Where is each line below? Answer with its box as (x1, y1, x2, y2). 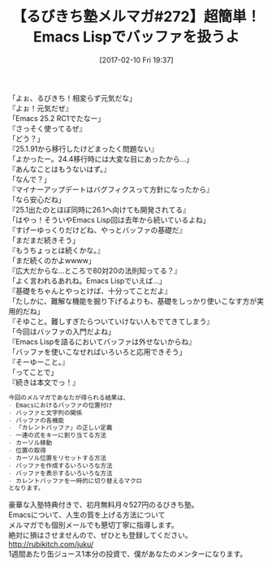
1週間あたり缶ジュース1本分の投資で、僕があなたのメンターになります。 (8, 549, 248, 559)
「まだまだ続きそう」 (8, 235, 80, 244)
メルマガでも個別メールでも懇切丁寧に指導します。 (8, 521, 179, 530)
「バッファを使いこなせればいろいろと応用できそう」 (8, 347, 187, 356)
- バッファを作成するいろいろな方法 (8, 461, 113, 469)
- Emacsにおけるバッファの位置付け (8, 401, 113, 409)
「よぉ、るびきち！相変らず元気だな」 (8, 93, 136, 102)
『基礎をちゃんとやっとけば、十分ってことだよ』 (8, 286, 172, 296)
